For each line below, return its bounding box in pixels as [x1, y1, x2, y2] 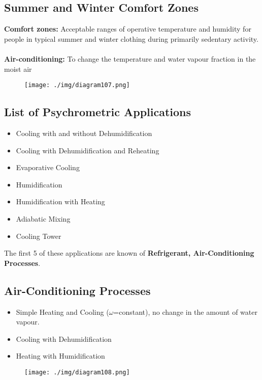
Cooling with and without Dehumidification [16, 128, 152, 139]
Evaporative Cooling [16, 162, 80, 173]
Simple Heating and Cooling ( [16, 306, 109, 317]
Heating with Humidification [16, 350, 105, 361]
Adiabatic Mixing [16, 213, 71, 224]
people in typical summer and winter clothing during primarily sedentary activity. [4, 33, 258, 44]
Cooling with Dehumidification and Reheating [16, 145, 159, 155]
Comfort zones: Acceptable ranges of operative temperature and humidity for [4, 23, 251, 34]
